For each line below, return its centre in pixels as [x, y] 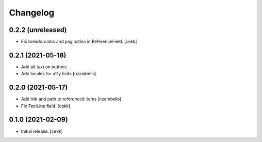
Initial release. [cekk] [42, 131]
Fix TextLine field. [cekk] [46, 106]
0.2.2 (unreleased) [38, 30]
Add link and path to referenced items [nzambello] [71, 99]
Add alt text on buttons [44, 67]
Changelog [32, 13]
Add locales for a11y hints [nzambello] [59, 74]
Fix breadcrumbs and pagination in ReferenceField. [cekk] [79, 42]
